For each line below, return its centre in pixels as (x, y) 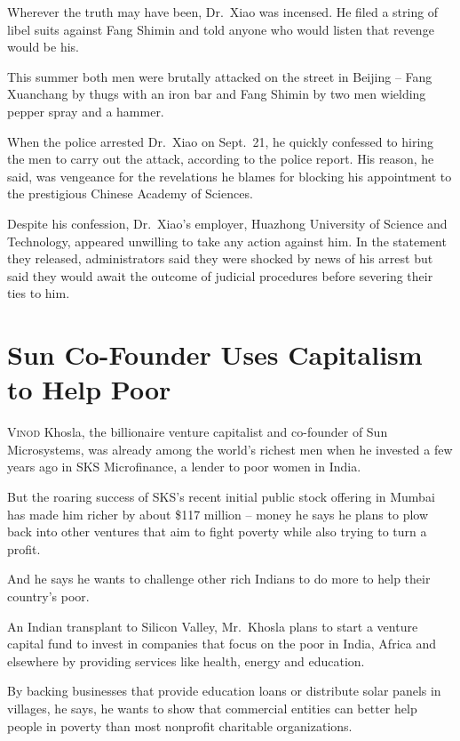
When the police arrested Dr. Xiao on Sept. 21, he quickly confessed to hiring (221, 141)
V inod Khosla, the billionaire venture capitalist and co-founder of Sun (198, 432)
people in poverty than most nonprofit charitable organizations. (180, 725)
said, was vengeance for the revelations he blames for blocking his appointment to (230, 176)
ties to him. (39, 293)
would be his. (43, 47)
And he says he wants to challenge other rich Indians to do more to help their (219, 579)
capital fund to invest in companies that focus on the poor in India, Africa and (222, 644)
